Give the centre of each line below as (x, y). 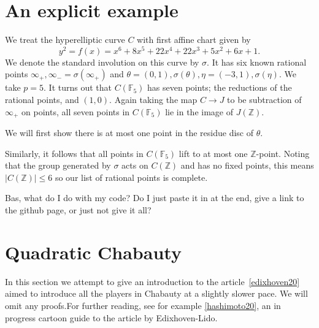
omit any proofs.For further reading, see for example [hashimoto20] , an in (143, 305)
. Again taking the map (153, 99)
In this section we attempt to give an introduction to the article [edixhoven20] (152, 281)
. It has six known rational (257, 62)
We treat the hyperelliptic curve (65, 40)
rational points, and (42, 99)
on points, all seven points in (76, 111)
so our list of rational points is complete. (131, 177)
